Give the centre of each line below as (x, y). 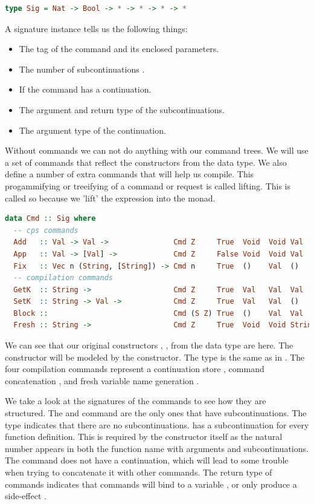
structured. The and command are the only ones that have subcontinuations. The (156, 413)
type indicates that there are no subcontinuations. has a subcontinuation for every (157, 424)
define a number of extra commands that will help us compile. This (130, 174)
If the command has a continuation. (85, 89)
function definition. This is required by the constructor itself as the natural (144, 437)
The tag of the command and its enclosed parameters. (119, 49)
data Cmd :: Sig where (50, 219)
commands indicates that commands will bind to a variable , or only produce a (151, 484)
